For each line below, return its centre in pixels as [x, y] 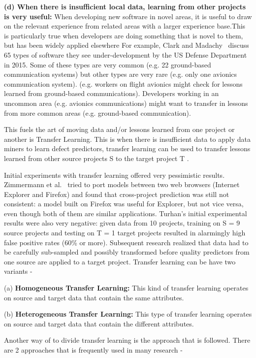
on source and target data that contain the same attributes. [94, 297]
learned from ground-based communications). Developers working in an [112, 93]
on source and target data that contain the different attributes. [99, 323]
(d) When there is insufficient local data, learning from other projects [125, 6]
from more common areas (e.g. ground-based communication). [97, 113]
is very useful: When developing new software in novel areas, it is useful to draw [128, 16]
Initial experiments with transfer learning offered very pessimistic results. [114, 175]
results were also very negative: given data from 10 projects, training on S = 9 [122, 223]
